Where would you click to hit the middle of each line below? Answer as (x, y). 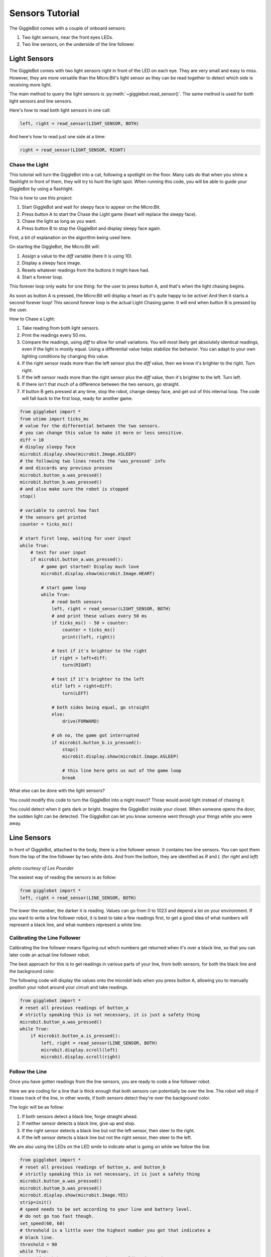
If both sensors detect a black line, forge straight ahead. (80, 1116)
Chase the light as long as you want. (59, 221)
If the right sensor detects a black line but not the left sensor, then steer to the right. (108, 1130)
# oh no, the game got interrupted (95, 736)
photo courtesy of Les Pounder (41, 868)
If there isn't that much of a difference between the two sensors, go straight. (101, 384)
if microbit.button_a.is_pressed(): (75, 1036)
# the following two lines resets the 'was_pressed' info (93, 461)
